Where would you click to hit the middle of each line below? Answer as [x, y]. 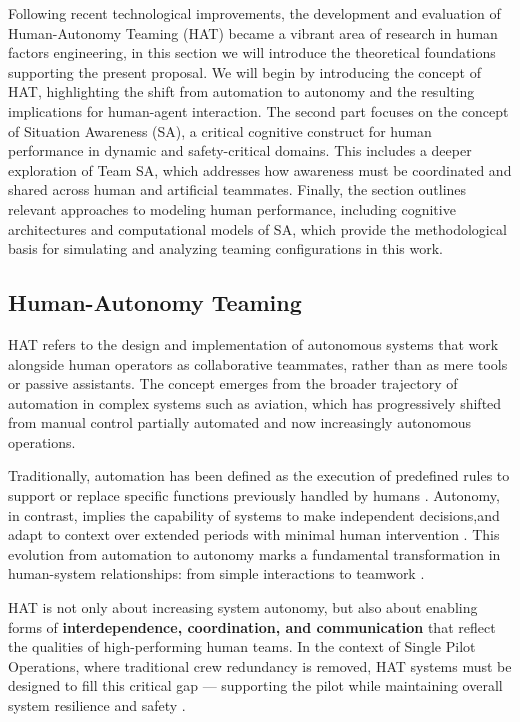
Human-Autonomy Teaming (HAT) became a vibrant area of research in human [253, 32]
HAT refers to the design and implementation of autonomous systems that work [253, 343]
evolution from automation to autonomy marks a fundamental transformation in [254, 553]
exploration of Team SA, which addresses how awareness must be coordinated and [260, 169]
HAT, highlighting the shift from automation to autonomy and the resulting [241, 91]
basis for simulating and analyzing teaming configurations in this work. [225, 248]
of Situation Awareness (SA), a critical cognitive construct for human [220, 130]
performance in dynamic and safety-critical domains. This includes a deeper [240, 150]
